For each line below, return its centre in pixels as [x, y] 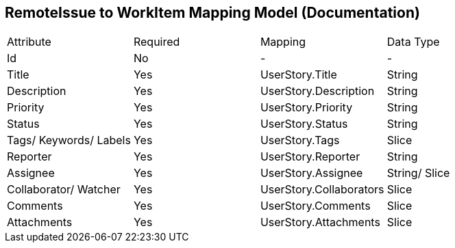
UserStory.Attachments [320, 222]
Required [157, 42]
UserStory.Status [304, 124]
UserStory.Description [317, 91]
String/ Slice [418, 173]
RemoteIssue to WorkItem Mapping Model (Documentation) [212, 13]
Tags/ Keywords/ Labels [69, 140]
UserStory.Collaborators [322, 190]
